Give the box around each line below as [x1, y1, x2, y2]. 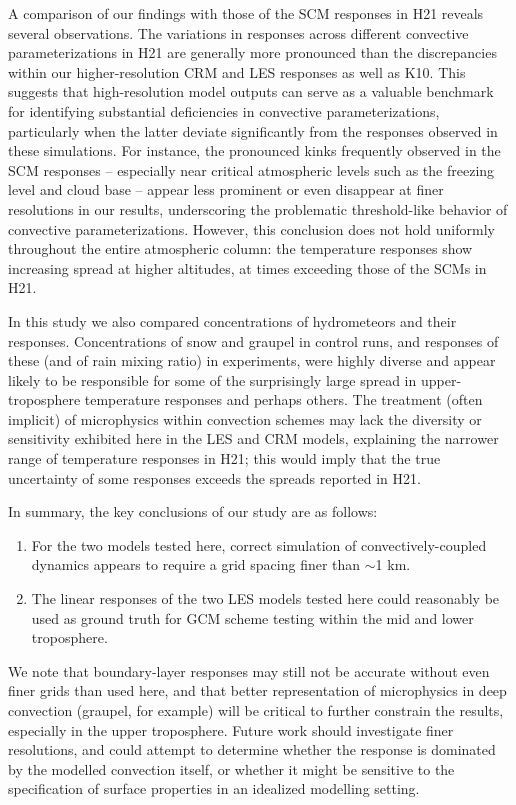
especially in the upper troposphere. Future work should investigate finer [8, 719, 454, 740]
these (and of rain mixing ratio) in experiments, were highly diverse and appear [8, 350, 496, 371]
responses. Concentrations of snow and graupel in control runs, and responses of [8, 330, 499, 351]
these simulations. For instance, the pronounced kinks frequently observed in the [8, 140, 501, 161]
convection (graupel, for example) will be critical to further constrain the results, [8, 700, 504, 720]
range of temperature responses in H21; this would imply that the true [8, 448, 441, 469]
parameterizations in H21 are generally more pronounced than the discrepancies [8, 42, 497, 63]
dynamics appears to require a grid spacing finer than [31, 554, 361, 575]
